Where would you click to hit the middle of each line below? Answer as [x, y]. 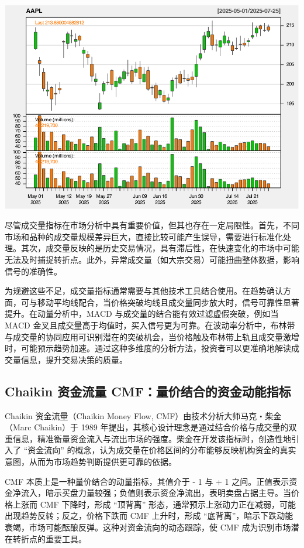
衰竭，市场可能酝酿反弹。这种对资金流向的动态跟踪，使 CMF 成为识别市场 [148, 527]
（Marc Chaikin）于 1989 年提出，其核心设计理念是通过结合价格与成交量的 [147, 427]
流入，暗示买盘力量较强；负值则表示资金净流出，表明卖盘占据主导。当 [156, 493]
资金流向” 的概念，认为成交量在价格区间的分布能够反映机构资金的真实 [162, 450]
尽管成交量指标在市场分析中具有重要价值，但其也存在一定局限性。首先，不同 [152, 225]
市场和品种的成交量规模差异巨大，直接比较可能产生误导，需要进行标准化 [144, 236]
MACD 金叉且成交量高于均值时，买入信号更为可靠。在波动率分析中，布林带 [150, 325]
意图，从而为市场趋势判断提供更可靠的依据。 [91, 461]
